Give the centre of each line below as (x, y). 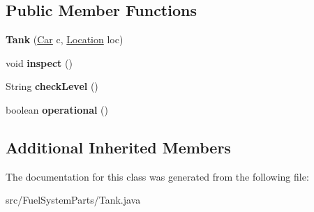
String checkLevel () (52, 86)
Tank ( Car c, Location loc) (65, 39)
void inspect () (39, 62)
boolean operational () (57, 109)
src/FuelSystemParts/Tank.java (73, 200)
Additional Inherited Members (118, 147)
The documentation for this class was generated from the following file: (157, 176)
